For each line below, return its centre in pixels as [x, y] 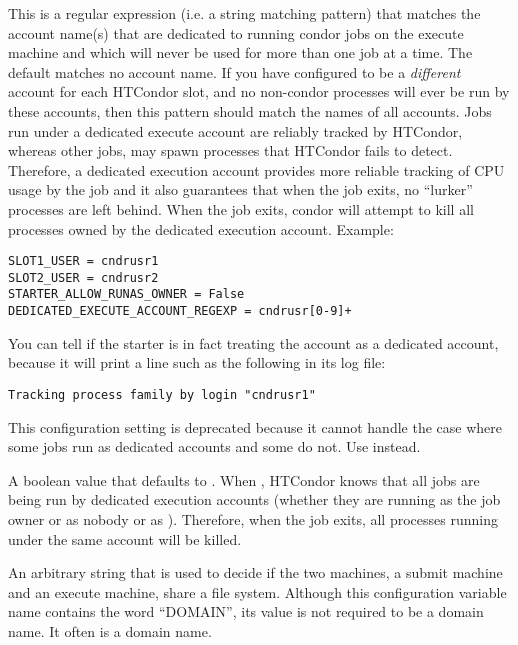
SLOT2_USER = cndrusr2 [83, 277]
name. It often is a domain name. [110, 630]
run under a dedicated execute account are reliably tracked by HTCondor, [235, 130]
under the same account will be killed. [125, 538]
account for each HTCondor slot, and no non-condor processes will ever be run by [259, 91]
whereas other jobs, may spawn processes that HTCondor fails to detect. [230, 150]
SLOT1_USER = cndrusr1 [83, 261]
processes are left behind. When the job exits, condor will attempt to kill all [241, 208]
